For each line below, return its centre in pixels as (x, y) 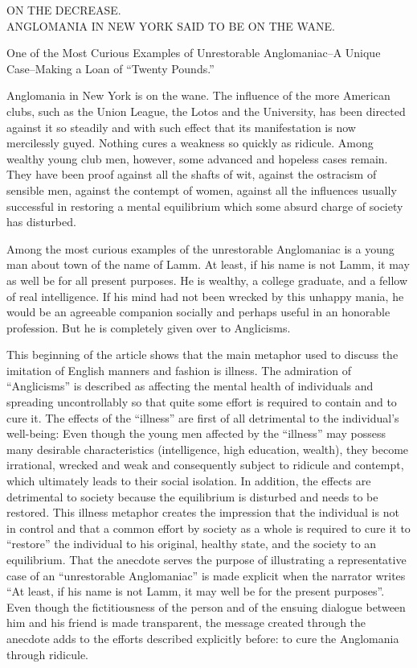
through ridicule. (48, 654)
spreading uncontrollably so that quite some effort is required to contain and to (202, 402)
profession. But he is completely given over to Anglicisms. (149, 327)
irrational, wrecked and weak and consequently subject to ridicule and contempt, (205, 465)
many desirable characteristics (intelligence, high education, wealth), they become (208, 449)
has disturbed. (41, 222)
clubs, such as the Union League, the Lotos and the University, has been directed (206, 111)
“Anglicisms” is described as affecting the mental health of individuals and (190, 386)
